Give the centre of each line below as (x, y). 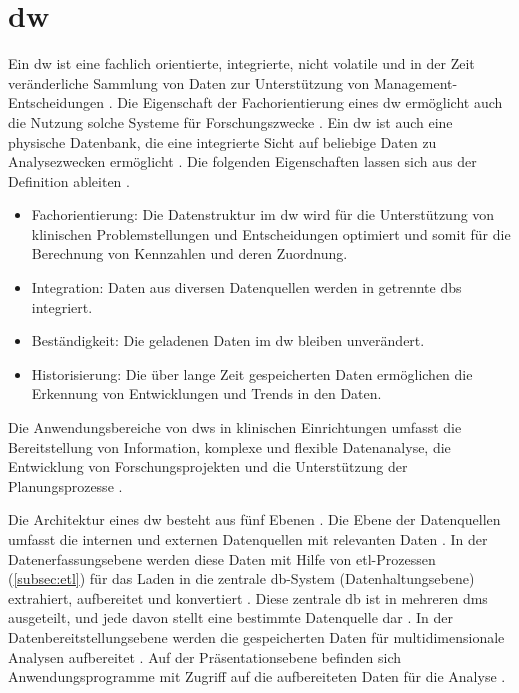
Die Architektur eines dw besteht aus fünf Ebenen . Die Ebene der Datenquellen (254, 519)
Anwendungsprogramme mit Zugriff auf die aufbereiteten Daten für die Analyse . (257, 676)
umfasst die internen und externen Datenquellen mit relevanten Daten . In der (248, 539)
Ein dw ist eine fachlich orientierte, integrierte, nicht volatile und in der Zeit (241, 63)
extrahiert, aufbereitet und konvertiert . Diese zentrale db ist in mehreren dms (248, 597)
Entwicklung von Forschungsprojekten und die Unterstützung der (208, 466)
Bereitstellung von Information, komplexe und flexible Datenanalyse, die (229, 446)
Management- (416, 82)
